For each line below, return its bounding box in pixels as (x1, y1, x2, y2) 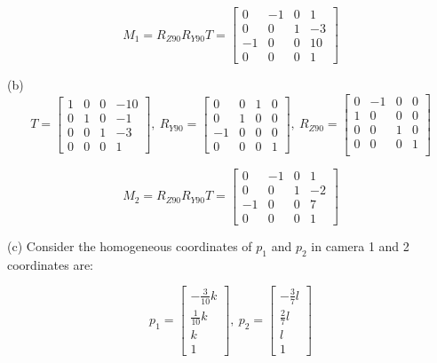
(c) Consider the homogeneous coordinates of (7, 237, 252, 255)
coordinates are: (7, 255, 93, 273)
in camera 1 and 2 (311, 237, 409, 255)
